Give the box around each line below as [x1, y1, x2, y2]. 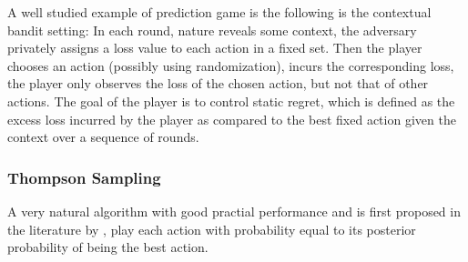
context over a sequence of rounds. [7, 127, 199, 146]
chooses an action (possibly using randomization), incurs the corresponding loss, [7, 55, 454, 75]
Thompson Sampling [7, 166, 161, 188]
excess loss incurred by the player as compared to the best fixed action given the [7, 109, 456, 128]
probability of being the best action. [7, 237, 209, 257]
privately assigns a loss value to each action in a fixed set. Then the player [7, 38, 422, 57]
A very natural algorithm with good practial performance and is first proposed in [7, 201, 461, 220]
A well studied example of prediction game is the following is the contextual [7, 3, 432, 21]
